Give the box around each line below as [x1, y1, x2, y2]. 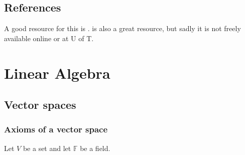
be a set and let [23, 142, 71, 153]
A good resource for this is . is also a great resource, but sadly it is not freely [4, 23, 241, 34]
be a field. [80, 142, 110, 153]
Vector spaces [4, 97, 76, 112]
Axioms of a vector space [4, 123, 108, 135]
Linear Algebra [4, 62, 110, 83]
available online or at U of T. [4, 33, 94, 43]
